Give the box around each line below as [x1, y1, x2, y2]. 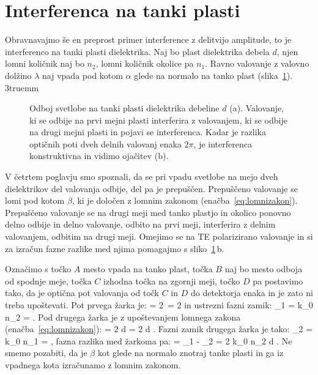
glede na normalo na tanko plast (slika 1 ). [134, 69, 293, 81]
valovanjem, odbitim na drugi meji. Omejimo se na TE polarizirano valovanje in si [5, 230, 313, 243]
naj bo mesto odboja [224, 262, 303, 275]
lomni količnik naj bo [5, 57, 84, 70]
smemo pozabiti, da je [5, 346, 87, 359]
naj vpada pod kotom [42, 69, 123, 81]
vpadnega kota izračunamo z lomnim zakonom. [5, 358, 181, 371]
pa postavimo [253, 274, 303, 287]
